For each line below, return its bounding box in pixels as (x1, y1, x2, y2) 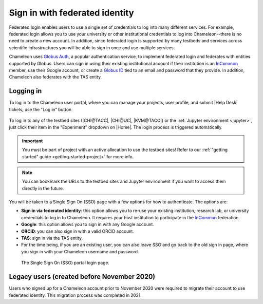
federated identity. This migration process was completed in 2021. (9, 292, 142, 298)
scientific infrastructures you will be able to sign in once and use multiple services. (9, 44, 175, 51)
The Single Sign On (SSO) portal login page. (21, 260, 110, 266)
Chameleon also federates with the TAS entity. (9, 74, 102, 80)
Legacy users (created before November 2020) (9, 273, 155, 281)
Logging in (9, 87, 42, 95)
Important (22, 138, 43, 144)
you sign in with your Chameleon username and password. (21, 248, 139, 254)
